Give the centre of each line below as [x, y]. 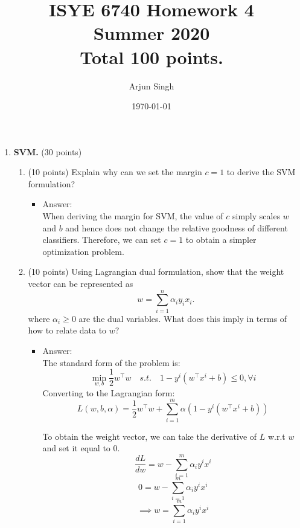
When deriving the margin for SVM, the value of [133, 216]
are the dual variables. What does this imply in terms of [183, 318]
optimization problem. [83, 251]
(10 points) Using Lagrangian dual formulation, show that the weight [156, 272]
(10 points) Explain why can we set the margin [115, 172]
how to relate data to [67, 330]
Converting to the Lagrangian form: [109, 392]
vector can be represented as [81, 284]
